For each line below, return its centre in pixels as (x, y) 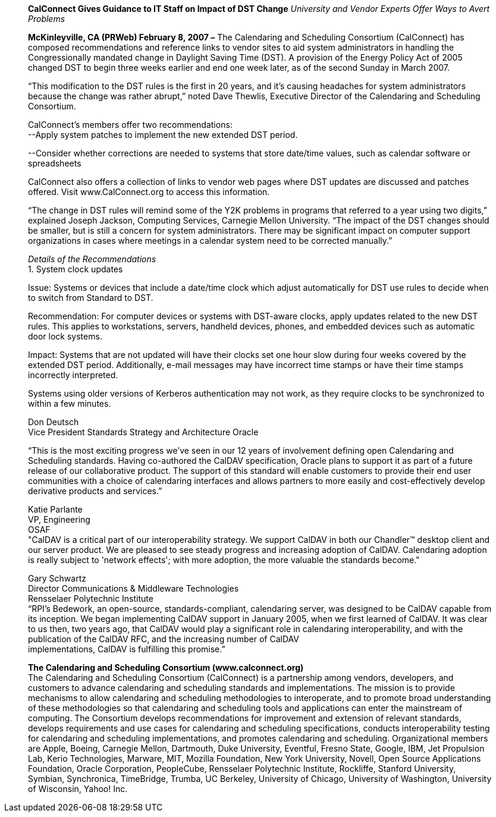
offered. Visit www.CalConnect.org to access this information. (149, 192)
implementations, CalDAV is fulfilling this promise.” (127, 649)
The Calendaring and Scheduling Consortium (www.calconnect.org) (166, 667)
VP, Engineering (59, 519)
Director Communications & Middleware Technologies (134, 588)
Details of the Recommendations (92, 259)
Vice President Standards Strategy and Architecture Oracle (143, 432)
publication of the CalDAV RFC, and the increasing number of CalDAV (164, 639)
